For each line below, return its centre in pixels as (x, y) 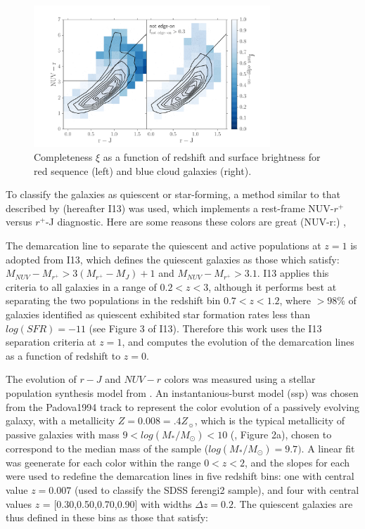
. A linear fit (328, 448)
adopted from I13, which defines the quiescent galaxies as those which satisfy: (173, 259)
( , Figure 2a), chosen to (281, 434)
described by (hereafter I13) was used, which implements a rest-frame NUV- (170, 208)
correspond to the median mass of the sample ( (107, 448)
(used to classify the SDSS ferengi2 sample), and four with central (217, 489)
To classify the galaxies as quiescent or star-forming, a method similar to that (173, 194)
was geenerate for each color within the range (103, 462)
